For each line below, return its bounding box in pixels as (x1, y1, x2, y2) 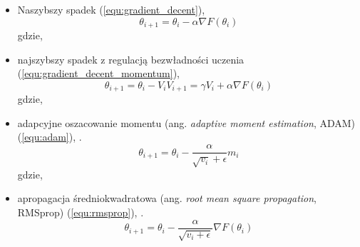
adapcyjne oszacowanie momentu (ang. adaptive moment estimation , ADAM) (17, 115, 356, 130)
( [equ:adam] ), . (17, 129, 82, 144)
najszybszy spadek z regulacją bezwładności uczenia (17, 51, 245, 66)
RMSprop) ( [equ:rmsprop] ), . (17, 205, 144, 220)
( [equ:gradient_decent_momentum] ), (17, 66, 180, 81)
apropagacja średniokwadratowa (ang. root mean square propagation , (17, 191, 317, 206)
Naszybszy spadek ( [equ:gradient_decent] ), (17, 2, 205, 16)
